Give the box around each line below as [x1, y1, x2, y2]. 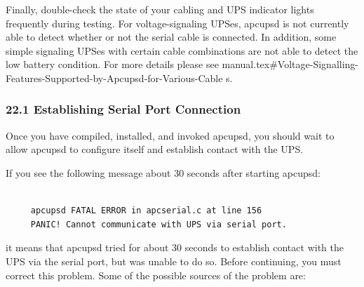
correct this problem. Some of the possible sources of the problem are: [6, 267, 306, 282]
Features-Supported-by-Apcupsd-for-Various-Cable [6, 70, 223, 85]
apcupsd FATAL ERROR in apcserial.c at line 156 [30, 206, 262, 216]
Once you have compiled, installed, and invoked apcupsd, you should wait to [6, 128, 335, 142]
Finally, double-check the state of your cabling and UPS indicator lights [6, 2, 314, 16]
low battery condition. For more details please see [6, 57, 219, 72]
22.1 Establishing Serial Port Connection [6, 100, 241, 118]
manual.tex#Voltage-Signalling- [222, 57, 359, 72]
